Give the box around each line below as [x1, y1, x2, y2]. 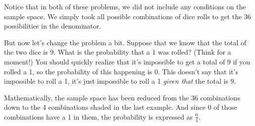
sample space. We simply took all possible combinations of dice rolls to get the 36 [4, 11, 251, 21]
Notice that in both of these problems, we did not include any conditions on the [4, 1, 246, 11]
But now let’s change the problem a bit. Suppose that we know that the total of [4, 37, 247, 47]
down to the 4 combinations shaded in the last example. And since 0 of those [4, 102, 238, 112]
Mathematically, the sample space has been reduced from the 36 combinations [4, 92, 240, 102]
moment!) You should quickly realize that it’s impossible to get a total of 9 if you [4, 56, 251, 66]
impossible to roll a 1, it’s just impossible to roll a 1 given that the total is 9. [4, 76, 236, 86]
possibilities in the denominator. [4, 21, 101, 31]
